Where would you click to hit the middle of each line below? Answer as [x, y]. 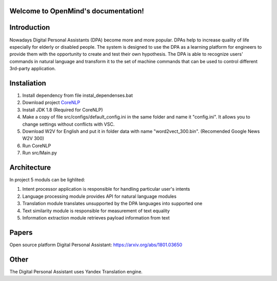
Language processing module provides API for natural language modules [100, 196]
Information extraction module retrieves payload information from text [96, 217]
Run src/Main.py [40, 153]
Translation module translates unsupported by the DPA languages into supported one [112, 204]
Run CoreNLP [37, 146]
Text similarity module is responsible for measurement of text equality [96, 211]
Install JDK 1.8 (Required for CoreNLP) [63, 110]
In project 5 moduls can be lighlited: [47, 180]
